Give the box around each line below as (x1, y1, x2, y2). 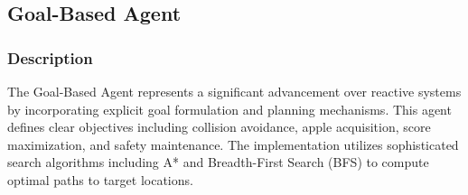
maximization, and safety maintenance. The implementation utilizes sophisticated (7, 135, 459, 153)
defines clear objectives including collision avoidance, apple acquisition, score (7, 117, 431, 136)
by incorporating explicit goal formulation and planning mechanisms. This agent (7, 99, 452, 118)
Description (7, 46, 93, 69)
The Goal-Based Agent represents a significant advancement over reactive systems (7, 82, 462, 100)
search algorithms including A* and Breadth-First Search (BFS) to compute (7, 153, 429, 172)
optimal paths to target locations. (7, 170, 193, 189)
